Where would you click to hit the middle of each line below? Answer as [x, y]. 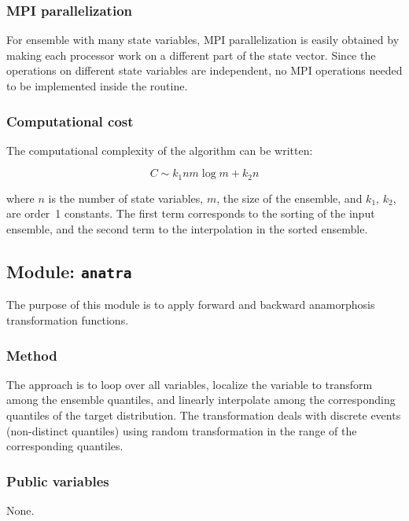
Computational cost [70, 121]
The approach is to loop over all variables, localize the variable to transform [190, 384]
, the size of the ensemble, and [289, 198]
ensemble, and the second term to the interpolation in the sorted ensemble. [187, 229]
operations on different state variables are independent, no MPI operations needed [204, 70]
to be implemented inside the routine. [97, 86]
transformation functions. [68, 320]
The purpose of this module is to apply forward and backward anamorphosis [191, 305]
